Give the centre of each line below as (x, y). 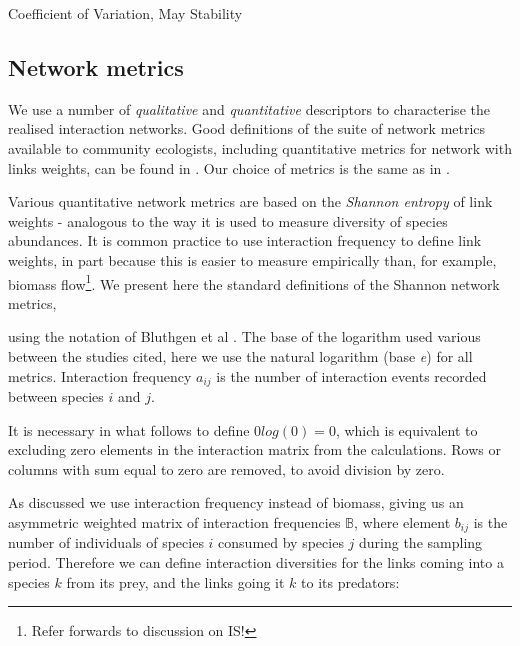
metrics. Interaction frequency (100, 375)
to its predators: (350, 581)
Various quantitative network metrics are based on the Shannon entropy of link (250, 201)
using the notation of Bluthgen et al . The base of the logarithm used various (244, 336)
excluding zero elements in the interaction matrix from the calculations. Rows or (254, 449)
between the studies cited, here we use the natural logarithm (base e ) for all (240, 355)
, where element (402, 522)
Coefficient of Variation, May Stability (125, 13)
